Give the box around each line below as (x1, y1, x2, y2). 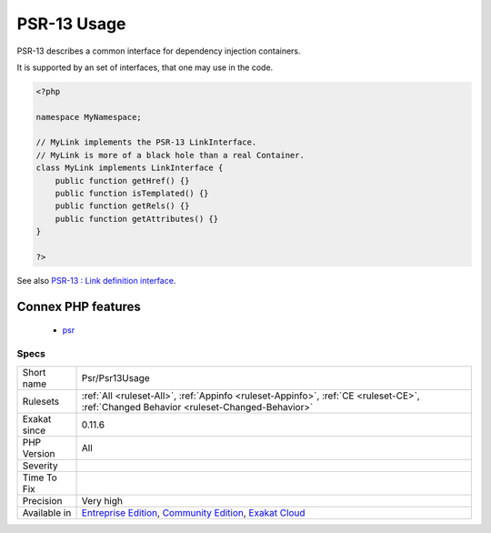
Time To (22, 471, 58, 484)
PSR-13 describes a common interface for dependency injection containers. (16, 45, 301, 56)
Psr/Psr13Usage (81, 371, 150, 384)
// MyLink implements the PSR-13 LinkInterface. (35, 137, 257, 147)
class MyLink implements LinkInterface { (35, 163, 224, 173)
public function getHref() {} (55, 176, 190, 186)
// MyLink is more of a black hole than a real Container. (35, 150, 305, 160)
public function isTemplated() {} (55, 188, 209, 199)
